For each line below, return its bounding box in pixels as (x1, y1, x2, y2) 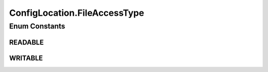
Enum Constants (9, 22, 66, 31)
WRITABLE (9, 54, 43, 62)
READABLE (9, 38, 44, 46)
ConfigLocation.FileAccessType (9, 7, 144, 18)
